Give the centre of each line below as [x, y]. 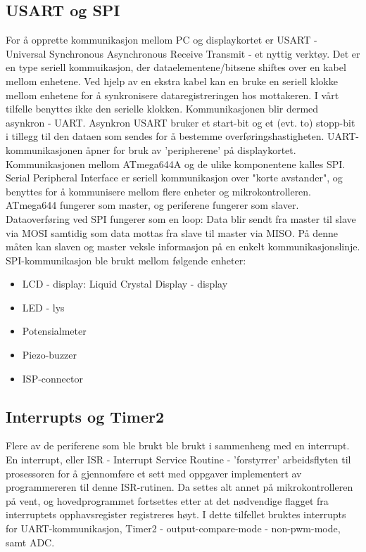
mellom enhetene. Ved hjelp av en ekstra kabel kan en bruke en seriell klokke [172, 81]
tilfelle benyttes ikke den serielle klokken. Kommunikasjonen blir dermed [162, 109]
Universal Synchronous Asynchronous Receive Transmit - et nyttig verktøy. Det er [183, 53]
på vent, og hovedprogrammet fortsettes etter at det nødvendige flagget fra [167, 500]
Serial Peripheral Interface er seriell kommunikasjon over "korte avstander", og [174, 178]
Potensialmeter [54, 331]
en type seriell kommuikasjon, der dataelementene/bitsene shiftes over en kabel [176, 67]
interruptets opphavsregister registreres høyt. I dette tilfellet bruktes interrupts [176, 514]
